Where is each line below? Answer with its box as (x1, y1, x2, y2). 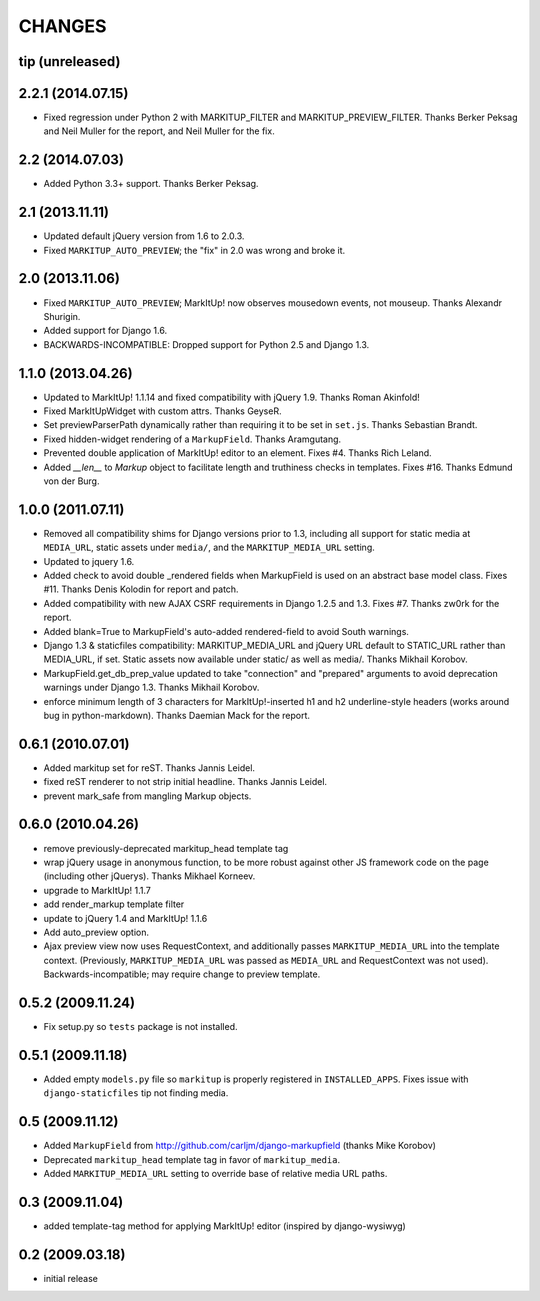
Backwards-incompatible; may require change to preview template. (43, 968, 321, 980)
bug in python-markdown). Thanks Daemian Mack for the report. (43, 709, 310, 721)
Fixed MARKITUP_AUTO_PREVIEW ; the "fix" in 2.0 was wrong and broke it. (43, 244, 346, 256)
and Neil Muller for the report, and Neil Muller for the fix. (43, 125, 275, 137)
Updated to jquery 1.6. (43, 555, 135, 567)
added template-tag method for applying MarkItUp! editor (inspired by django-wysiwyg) (43, 1220, 407, 1232)
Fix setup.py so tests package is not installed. (43, 1021, 238, 1032)
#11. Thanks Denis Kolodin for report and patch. (43, 583, 239, 595)
